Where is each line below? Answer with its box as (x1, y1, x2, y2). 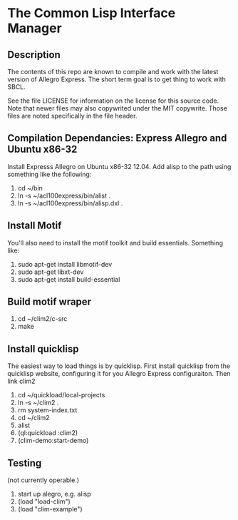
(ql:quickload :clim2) (17, 429, 78, 437)
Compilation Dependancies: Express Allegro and (7, 132, 227, 144)
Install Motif (7, 220, 62, 232)
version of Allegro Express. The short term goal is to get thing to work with (7, 75, 227, 83)
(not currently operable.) (7, 476, 80, 484)
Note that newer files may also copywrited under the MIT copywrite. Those (7, 104, 228, 112)
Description (7, 49, 61, 61)
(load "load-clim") (17, 497, 71, 506)
